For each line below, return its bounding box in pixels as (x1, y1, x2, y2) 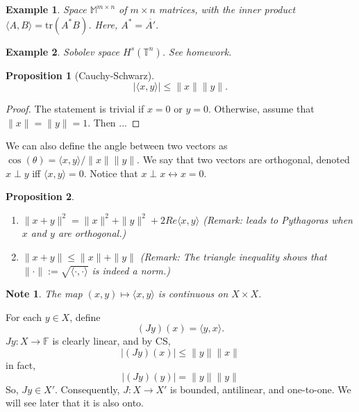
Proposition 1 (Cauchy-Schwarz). (6, 67, 155, 82)
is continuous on (158, 286, 228, 301)
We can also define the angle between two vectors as (6, 138, 228, 153)
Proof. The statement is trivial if (6, 101, 144, 116)
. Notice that (83, 165, 138, 180)
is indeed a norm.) (92, 263, 171, 277)
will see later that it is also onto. (6, 395, 144, 410)
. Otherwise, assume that (208, 101, 315, 116)
